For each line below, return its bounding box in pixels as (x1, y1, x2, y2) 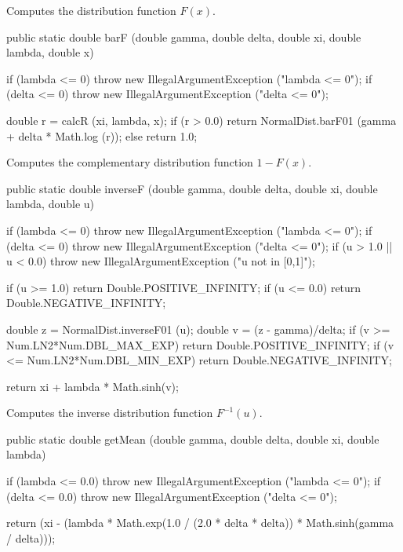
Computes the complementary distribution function (6, 154, 253, 170)
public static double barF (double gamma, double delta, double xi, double (6, 28, 361, 45)
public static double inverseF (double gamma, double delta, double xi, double (6, 180, 378, 196)
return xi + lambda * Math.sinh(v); (6, 378, 179, 394)
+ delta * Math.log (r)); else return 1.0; (6, 127, 198, 144)
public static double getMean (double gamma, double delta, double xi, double (6, 430, 379, 447)
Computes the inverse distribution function (6, 404, 213, 421)
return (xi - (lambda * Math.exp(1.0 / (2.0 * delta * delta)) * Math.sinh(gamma (6, 514, 394, 531)
